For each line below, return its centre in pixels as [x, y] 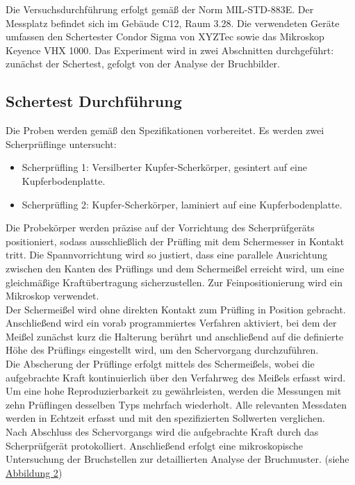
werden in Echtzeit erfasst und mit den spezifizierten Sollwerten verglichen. [165, 418]
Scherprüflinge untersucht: [61, 143]
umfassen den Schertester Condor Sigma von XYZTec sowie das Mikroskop [165, 36]
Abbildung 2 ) [34, 472]
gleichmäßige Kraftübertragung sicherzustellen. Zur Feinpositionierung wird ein [174, 282]
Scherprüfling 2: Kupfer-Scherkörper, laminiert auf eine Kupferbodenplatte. [182, 204]
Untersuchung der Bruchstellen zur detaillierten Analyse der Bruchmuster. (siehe [177, 459]
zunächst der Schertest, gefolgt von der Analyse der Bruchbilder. [143, 64]
